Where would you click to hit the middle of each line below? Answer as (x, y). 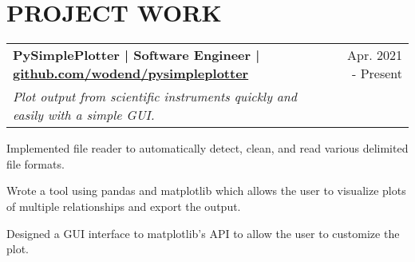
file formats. (36, 163)
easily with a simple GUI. (84, 115)
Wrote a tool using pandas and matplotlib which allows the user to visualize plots (206, 191)
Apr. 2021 (375, 55)
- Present (377, 73)
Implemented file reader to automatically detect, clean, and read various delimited (207, 148)
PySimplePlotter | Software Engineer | (136, 55)
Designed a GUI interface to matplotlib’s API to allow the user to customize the (203, 233)
